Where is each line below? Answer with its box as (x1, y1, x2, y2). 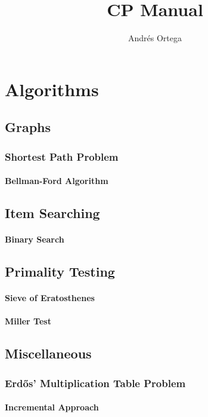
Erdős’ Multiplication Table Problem (5, 375, 186, 390)
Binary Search (5, 233, 64, 246)
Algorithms (5, 76, 99, 101)
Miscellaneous (5, 344, 92, 363)
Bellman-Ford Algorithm (5, 174, 108, 187)
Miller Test (5, 315, 51, 327)
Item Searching (5, 204, 100, 222)
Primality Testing (5, 262, 115, 281)
